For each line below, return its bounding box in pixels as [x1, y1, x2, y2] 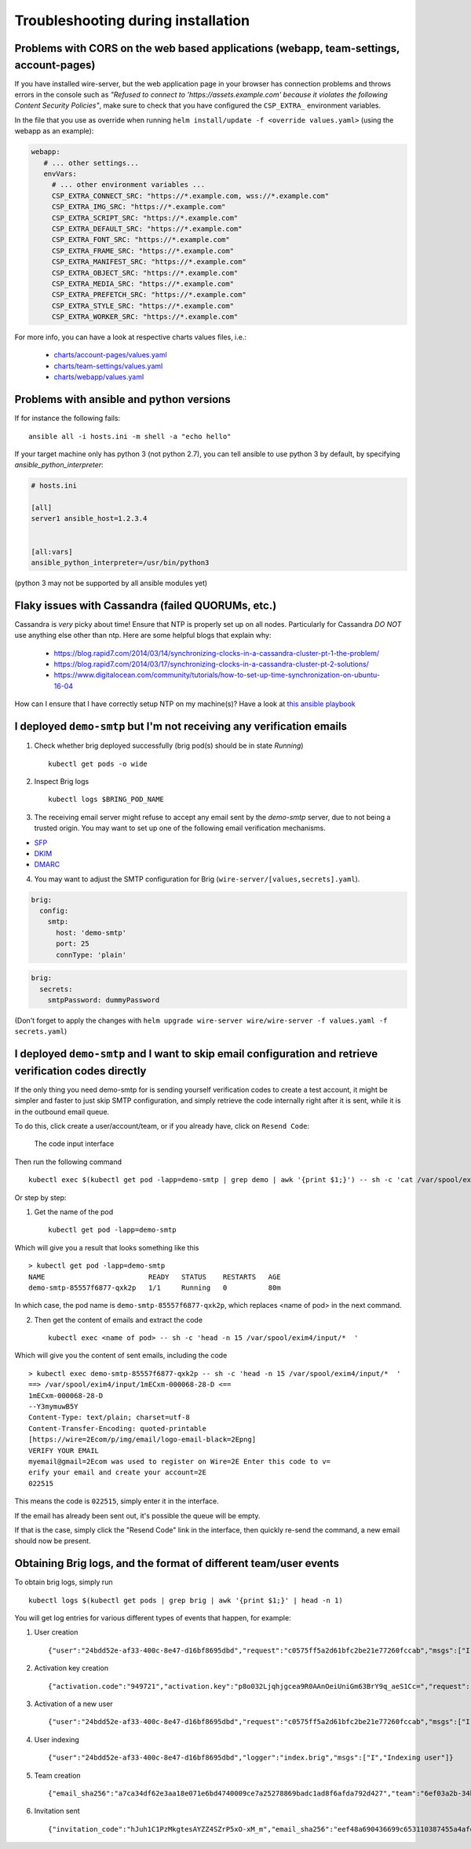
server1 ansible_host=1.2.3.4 [31, 514, 148, 523]
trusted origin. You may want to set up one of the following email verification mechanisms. [34, 823, 326, 833]
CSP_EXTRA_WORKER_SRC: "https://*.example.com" [51, 313, 239, 321]
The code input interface [34, 1139, 115, 1148]
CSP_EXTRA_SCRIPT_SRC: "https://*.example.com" [51, 213, 239, 222]
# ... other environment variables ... [51, 181, 206, 189]
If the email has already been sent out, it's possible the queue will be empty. [14, 1510, 261, 1520]
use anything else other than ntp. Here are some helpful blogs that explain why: [14, 631, 272, 640]
